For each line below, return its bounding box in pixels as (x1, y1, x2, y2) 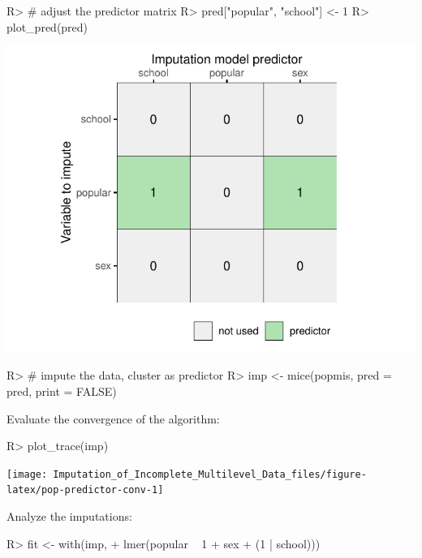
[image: (6, 468, 48, 480)
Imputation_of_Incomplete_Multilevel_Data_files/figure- (53, 468, 367, 480)
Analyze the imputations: (6, 508, 132, 525)
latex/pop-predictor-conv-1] (6, 484, 164, 496)
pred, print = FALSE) (6, 383, 117, 400)
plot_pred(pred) (6, 18, 88, 35)
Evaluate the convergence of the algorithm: (6, 410, 220, 427)
